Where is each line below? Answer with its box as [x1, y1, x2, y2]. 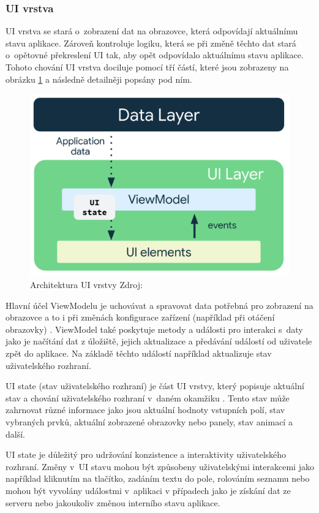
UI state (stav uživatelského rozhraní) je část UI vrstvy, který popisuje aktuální [6, 379, 304, 392]
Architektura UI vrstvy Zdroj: [30, 278, 143, 291]
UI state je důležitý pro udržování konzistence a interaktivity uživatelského [6, 448, 287, 461]
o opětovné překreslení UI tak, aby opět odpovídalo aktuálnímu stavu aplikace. [6, 48, 304, 61]
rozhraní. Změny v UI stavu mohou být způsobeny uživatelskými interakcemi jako [6, 460, 314, 473]
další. [6, 427, 25, 440]
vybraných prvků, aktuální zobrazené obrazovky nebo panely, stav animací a [6, 416, 293, 428]
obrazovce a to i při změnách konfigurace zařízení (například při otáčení [6, 311, 275, 324]
